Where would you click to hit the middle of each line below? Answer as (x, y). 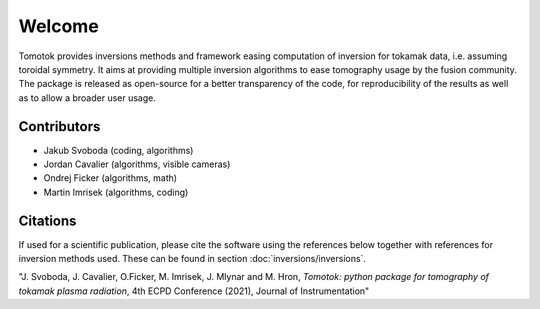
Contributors (59, 126)
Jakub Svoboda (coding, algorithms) (118, 150)
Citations (47, 220)
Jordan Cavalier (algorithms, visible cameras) (137, 164)
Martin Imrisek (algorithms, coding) (116, 192)
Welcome (58, 26)
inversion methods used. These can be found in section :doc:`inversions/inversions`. (192, 259)
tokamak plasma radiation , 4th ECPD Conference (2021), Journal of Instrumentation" (194, 291)
